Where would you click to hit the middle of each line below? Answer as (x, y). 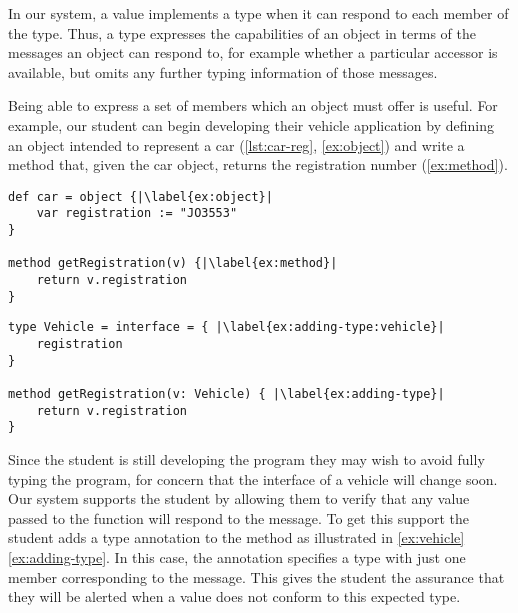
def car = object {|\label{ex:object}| (140, 196)
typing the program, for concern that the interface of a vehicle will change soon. (253, 478)
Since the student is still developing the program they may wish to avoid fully (246, 458)
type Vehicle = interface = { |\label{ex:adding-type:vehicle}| (226, 327)
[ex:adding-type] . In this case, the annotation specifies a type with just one (237, 556)
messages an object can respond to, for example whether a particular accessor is (253, 52)
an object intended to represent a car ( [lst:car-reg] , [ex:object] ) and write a (236, 144)
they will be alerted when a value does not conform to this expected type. (234, 596)
